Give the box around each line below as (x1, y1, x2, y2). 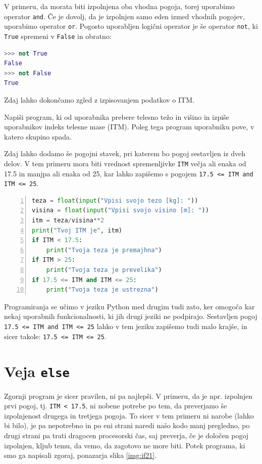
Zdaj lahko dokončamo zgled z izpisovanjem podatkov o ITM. (4, 94, 194, 105)
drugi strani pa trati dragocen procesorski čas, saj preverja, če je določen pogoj (4, 430, 249, 440)
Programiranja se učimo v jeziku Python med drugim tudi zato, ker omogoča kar (4, 301, 255, 311)
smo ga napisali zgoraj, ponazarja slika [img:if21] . (4, 450, 157, 460)
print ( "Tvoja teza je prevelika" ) (46, 266, 162, 274)
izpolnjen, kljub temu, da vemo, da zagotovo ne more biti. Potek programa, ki (4, 440, 245, 450)
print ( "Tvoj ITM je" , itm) (32, 226, 122, 234)
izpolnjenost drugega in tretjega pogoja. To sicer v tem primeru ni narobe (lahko (4, 410, 254, 421)
